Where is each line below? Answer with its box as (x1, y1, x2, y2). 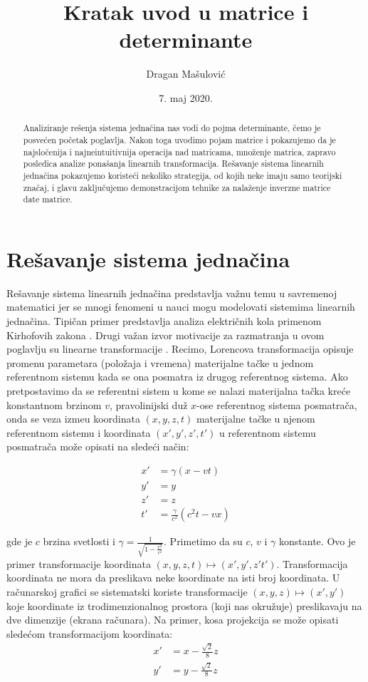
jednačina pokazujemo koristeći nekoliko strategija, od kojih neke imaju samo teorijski (23, 169, 342, 181)
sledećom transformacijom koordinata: (6, 626, 173, 641)
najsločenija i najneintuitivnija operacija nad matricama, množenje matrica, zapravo (23, 145, 336, 157)
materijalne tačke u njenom (196, 411, 315, 426)
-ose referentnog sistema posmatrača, (196, 397, 357, 412)
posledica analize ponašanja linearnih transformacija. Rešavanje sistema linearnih (23, 157, 324, 170)
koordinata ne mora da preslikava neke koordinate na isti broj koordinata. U (6, 570, 340, 585)
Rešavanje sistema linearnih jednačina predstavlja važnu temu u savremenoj (6, 285, 337, 300)
